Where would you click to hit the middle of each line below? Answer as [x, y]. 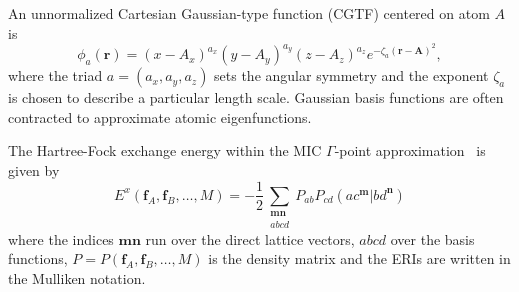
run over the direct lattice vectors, [250, 238]
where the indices [61, 238]
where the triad [55, 75]
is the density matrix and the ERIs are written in [359, 258]
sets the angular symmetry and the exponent [351, 75]
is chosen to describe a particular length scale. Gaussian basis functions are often [256, 97]
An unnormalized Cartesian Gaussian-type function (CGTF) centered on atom [249, 13]
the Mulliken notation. [77, 277]
